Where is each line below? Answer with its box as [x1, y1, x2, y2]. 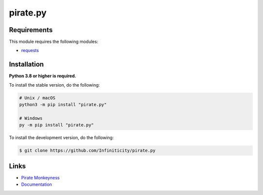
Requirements [9, 26, 53, 34]
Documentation [21, 181, 52, 187]
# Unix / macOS [19, 95, 56, 101]
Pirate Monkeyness [21, 175, 60, 180]
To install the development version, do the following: [9, 135, 114, 141]
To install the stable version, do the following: [9, 82, 100, 88]
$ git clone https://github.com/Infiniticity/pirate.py [19, 148, 156, 153]
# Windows [19, 115, 43, 121]
